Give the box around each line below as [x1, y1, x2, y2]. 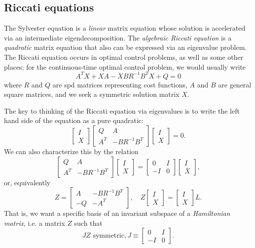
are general [218, 79, 252, 89]
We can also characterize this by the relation [4, 146, 139, 157]
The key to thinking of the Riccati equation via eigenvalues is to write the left [4, 105, 240, 116]
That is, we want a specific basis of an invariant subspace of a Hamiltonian [4, 208, 230, 218]
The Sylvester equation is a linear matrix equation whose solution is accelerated [4, 23, 246, 33]
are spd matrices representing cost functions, [52, 79, 187, 89]
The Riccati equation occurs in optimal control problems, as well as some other [4, 51, 244, 62]
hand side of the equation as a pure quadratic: [4, 115, 144, 125]
